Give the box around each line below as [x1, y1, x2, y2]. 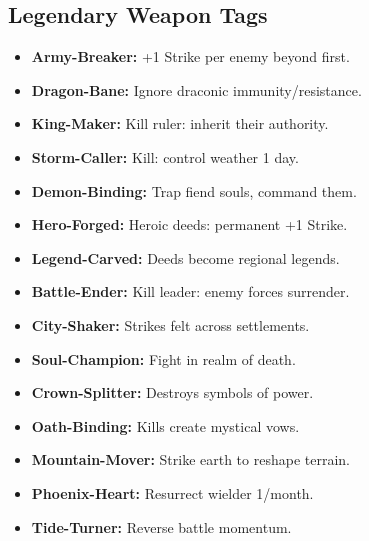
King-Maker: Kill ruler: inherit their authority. [31, 113, 329, 134]
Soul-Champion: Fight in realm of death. [31, 348, 296, 369]
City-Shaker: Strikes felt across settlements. [31, 314, 310, 335]
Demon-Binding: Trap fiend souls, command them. [31, 180, 357, 201]
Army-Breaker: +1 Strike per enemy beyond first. [31, 46, 350, 67]
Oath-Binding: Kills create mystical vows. [31, 415, 300, 436]
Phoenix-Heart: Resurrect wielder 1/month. [31, 482, 314, 503]
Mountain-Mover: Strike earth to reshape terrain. [31, 449, 350, 470]
